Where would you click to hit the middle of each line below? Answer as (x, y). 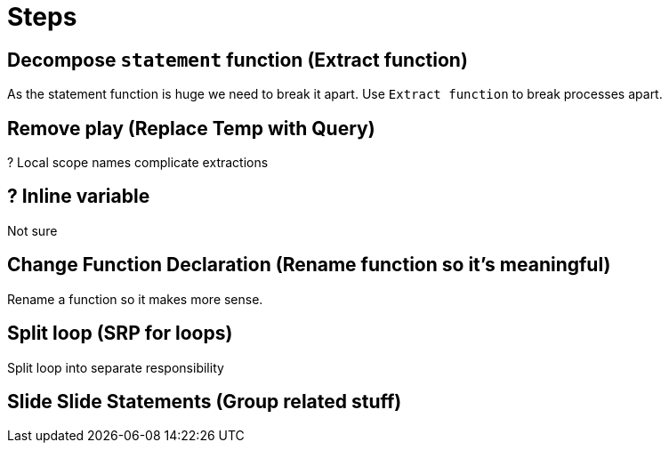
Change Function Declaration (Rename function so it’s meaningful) (309, 265)
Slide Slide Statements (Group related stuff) (205, 401)
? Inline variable (79, 197)
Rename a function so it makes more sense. (135, 299)
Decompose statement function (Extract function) (238, 60)
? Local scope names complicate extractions (138, 163)
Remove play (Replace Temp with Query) (191, 128)
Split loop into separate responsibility (116, 367)
